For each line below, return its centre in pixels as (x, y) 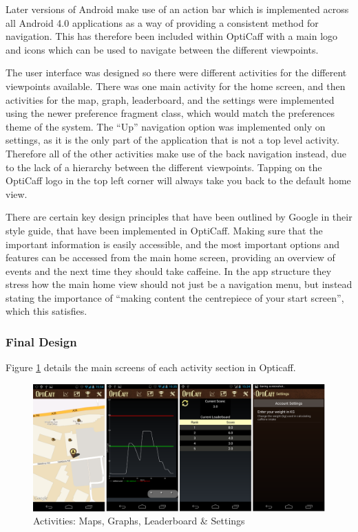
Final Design (41, 341)
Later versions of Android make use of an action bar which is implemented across (177, 9)
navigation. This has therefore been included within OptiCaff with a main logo (172, 36)
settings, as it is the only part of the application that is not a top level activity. (172, 140)
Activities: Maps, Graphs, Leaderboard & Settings (139, 521)
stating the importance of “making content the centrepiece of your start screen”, (175, 297)
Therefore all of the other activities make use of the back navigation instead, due (176, 153)
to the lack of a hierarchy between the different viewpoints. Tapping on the (164, 167)
